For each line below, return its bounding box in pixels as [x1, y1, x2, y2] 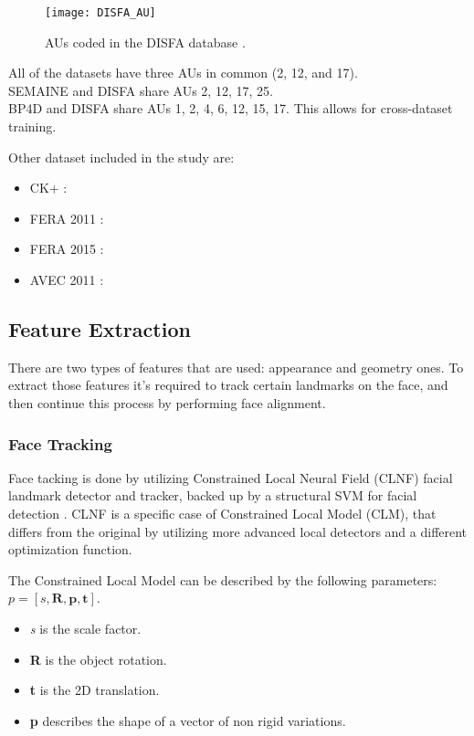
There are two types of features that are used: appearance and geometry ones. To [8, 357, 464, 376]
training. [8, 117, 57, 136]
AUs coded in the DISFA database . [45, 32, 246, 51]
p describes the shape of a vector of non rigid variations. [29, 710, 346, 730]
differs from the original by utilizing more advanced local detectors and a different [8, 521, 468, 541]
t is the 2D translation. [29, 680, 160, 699]
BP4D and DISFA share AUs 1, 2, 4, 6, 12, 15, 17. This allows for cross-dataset [8, 99, 453, 118]
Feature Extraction [8, 314, 191, 342]
